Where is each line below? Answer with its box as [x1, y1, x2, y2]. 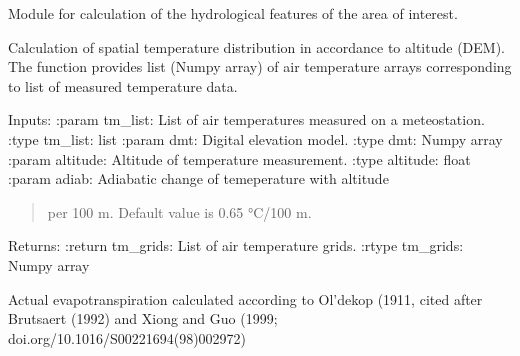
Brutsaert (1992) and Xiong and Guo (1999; [8, 308, 278, 329]
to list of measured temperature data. [8, 75, 238, 96]
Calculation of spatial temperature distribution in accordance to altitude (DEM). [8, 36, 505, 57]
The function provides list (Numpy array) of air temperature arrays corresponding [8, 56, 512, 77]
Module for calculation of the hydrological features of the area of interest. [8, 3, 458, 23]
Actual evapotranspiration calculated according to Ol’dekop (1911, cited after [8, 288, 483, 309]
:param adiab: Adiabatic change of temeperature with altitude [8, 168, 389, 189]
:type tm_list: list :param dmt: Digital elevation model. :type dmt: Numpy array [8, 128, 503, 149]
